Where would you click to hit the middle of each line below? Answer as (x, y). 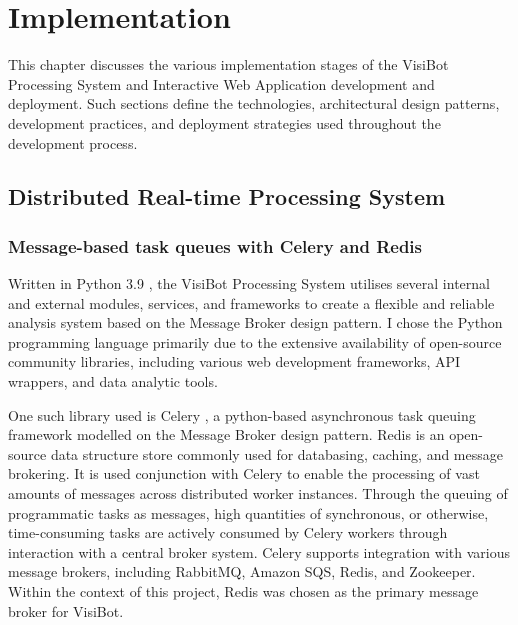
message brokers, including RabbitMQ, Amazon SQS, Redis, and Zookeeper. (242, 571)
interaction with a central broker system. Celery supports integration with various (259, 551)
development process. (73, 142)
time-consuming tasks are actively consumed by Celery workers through (228, 532)
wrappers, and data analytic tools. (113, 381)
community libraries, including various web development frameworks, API (234, 361)
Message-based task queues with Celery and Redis (215, 245)
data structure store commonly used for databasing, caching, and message (276, 453)
